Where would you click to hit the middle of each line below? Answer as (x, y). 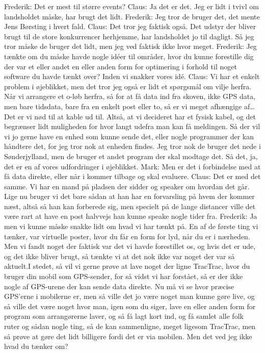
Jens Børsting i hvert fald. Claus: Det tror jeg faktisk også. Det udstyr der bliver (130, 26)
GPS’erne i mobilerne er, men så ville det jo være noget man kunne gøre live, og (129, 296)
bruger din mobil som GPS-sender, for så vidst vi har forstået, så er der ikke (124, 276)
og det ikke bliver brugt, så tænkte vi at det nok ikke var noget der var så (120, 256)
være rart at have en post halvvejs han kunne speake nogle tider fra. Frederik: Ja (131, 216)
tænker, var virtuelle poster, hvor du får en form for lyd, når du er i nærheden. (127, 236)
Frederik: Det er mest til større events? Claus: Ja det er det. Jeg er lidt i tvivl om (131, 6)
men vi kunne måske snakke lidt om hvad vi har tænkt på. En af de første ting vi (131, 226)
